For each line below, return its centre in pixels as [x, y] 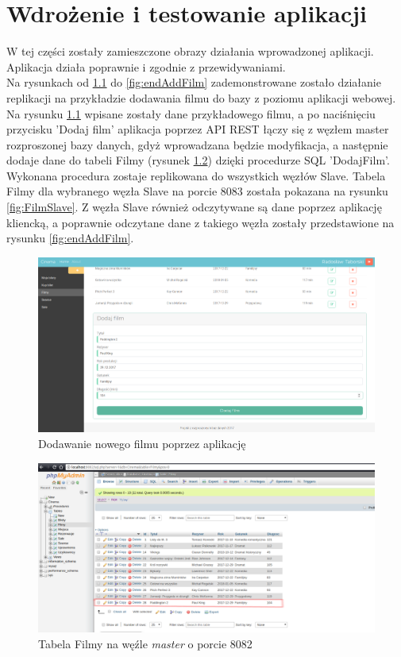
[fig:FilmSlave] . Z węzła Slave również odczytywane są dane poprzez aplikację [194, 207]
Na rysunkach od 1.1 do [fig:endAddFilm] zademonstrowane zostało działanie [194, 82]
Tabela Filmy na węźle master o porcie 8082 [145, 643]
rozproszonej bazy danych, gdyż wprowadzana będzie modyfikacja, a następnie [197, 144]
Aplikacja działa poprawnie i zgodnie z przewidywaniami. [146, 66]
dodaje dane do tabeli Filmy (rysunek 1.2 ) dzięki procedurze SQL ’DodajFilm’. [198, 160]
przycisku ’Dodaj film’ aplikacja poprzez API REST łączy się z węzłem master [198, 129]
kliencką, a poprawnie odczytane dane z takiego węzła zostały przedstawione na [200, 222]
